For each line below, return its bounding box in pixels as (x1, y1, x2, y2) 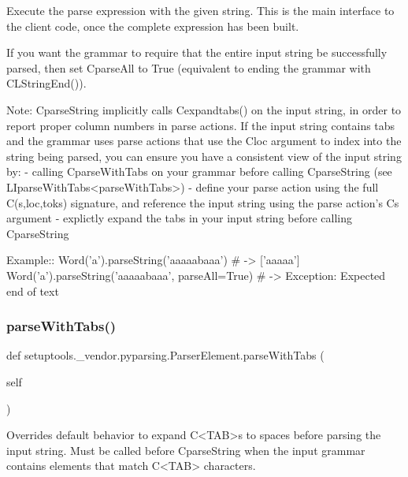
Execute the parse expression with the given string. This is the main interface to (6, 2, 395, 18)
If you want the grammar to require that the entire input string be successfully (6, 44, 388, 61)
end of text (6, 282, 59, 299)
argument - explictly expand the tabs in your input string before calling (6, 210, 353, 226)
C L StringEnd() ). (6, 75, 87, 91)
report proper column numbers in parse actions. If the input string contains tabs (6, 117, 395, 133)
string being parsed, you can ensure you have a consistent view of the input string (6, 147, 402, 164)
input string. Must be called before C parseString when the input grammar (6, 442, 365, 458)
